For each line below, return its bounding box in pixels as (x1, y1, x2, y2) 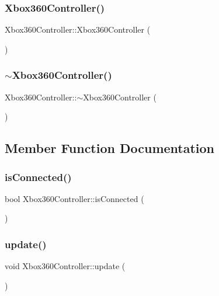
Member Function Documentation (5, 139, 215, 157)
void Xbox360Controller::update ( (5, 260, 126, 272)
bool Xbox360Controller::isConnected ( (5, 192, 144, 204)
